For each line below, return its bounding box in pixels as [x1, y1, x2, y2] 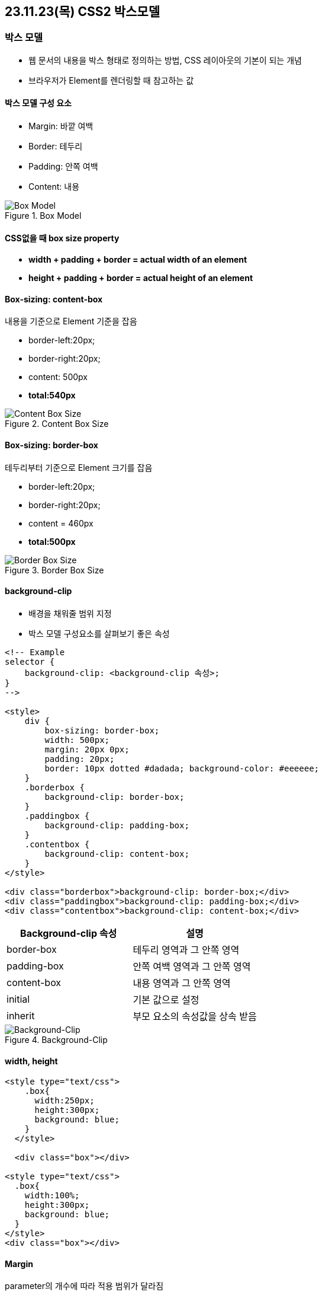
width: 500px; [44, 735, 110, 745]
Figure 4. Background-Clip [5, 1034, 108, 1045]
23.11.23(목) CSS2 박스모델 [5, 4, 160, 19]
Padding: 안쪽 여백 [28, 161, 98, 172]
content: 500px [28, 372, 88, 382]
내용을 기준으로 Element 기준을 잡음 [5, 316, 137, 327]
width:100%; [24, 1191, 80, 1201]
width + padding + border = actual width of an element [28, 254, 247, 265]
